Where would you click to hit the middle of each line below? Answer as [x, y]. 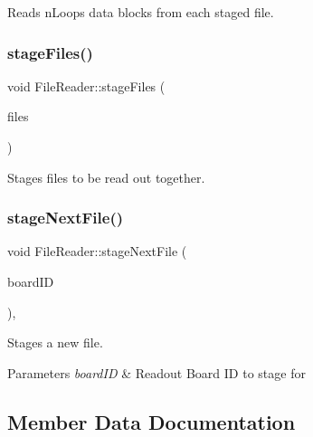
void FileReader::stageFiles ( [86, 85]
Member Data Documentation [152, 421]
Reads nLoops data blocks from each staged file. [141, 12]
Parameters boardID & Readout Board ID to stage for [156, 372]
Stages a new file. [55, 342]
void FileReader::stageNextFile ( [97, 251]
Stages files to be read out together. [106, 177]
